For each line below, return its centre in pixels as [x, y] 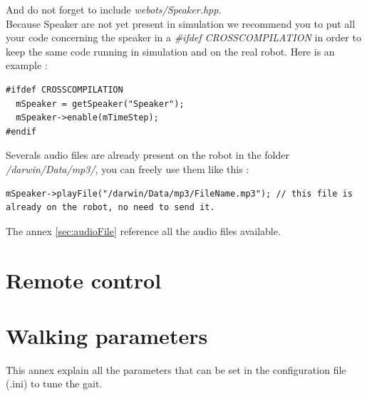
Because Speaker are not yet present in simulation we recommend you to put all [181, 23]
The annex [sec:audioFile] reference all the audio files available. [143, 230]
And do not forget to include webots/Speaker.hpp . [114, 9]
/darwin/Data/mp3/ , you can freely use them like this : [128, 168]
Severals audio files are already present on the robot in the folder [148, 155]
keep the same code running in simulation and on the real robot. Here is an [170, 51]
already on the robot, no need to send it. [110, 208]
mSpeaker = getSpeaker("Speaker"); [100, 104]
